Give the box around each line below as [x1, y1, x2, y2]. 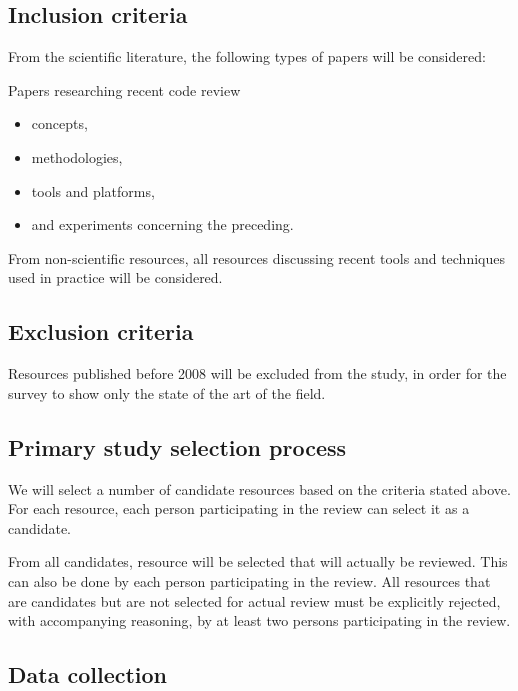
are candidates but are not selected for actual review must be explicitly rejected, [8, 590, 501, 611]
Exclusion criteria [8, 316, 194, 347]
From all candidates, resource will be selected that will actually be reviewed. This [8, 551, 508, 572]
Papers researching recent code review [8, 79, 241, 100]
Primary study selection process [8, 431, 347, 462]
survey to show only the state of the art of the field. [8, 382, 326, 403]
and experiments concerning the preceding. [31, 214, 294, 235]
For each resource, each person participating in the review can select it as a [8, 498, 470, 519]
